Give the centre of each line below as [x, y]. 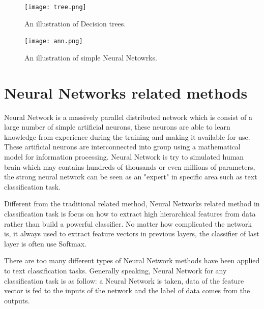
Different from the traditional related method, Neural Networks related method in [132, 204]
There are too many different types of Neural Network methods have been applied [132, 260]
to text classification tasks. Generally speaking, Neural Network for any [115, 270]
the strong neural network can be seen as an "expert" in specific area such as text [131, 177]
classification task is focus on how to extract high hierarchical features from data [130, 213]
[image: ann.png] [54, 41]
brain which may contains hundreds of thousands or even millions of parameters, [130, 166]
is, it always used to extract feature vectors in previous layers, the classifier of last [132, 234]
